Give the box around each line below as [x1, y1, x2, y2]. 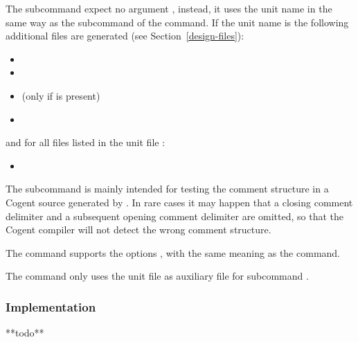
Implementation [6, 298, 96, 315]
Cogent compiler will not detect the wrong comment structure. [6, 222, 271, 237]
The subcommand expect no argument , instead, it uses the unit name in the [6, 1, 332, 15]
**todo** [6, 325, 44, 340]
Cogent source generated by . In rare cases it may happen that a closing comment [6, 195, 353, 209]
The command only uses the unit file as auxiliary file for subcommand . [6, 269, 309, 283]
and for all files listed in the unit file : [6, 135, 165, 150]
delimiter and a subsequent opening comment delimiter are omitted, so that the [6, 208, 343, 223]
